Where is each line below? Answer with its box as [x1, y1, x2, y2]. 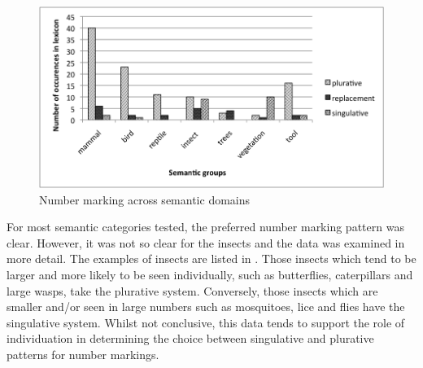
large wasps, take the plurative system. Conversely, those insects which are [7, 282, 378, 299]
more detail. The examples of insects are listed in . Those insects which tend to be [7, 250, 416, 267]
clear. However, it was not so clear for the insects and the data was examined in [7, 234, 405, 251]
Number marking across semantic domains [39, 191, 251, 208]
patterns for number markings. [7, 345, 159, 362]
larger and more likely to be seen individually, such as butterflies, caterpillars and [7, 266, 413, 283]
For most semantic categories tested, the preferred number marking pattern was [7, 218, 404, 235]
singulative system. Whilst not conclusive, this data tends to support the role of [7, 313, 405, 331]
